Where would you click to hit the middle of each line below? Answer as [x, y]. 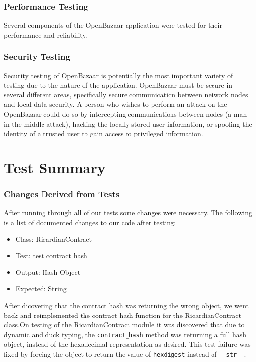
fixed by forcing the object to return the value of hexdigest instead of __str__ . [125, 353]
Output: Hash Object [48, 272]
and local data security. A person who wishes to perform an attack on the [116, 104]
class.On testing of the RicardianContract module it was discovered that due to [124, 325]
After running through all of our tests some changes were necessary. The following [128, 212]
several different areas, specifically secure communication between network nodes [126, 94]
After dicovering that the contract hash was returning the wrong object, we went [127, 305]
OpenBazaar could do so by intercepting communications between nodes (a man [126, 114]
